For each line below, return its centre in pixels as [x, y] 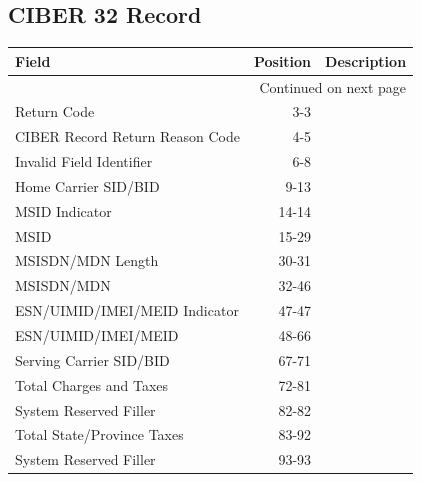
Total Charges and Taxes [92, 384]
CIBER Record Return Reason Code [127, 136]
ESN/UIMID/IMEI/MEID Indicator [127, 310]
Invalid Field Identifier [84, 161]
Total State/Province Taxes [99, 434]
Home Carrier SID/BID [87, 185]
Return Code [55, 111]
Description [366, 60]
